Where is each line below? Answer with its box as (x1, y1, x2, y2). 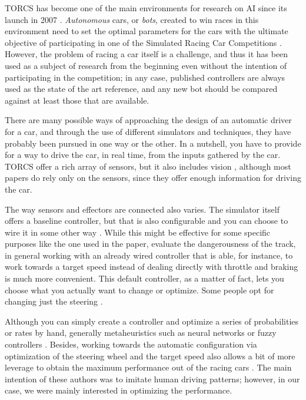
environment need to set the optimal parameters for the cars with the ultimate (5, 25, 288, 37)
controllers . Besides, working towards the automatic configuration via (5, 338, 257, 351)
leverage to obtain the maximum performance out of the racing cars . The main (5, 361, 292, 373)
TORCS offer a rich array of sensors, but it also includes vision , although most (5, 160, 291, 172)
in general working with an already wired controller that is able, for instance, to (5, 249, 293, 261)
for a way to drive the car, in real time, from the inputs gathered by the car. (5, 148, 281, 161)
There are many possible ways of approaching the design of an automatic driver (5, 114, 292, 126)
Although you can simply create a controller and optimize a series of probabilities (5, 315, 299, 327)
